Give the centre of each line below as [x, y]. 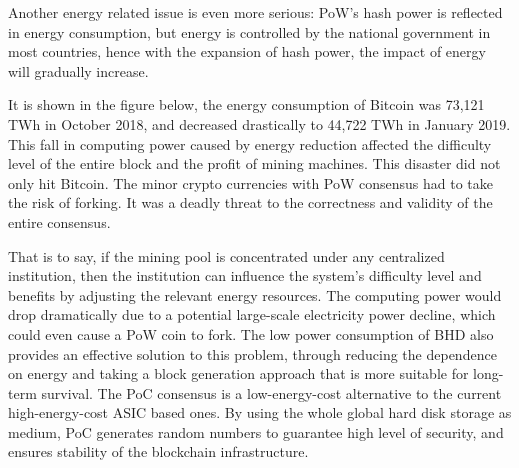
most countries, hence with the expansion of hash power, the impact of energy [247, 51]
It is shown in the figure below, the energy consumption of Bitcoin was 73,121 [246, 104]
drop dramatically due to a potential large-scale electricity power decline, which [252, 314]
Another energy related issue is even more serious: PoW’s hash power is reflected [255, 12]
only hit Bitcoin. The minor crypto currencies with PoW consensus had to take [251, 182]
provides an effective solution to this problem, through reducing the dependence [252, 353]
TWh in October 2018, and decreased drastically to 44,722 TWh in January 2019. [259, 123]
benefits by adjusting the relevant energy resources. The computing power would [255, 294]
